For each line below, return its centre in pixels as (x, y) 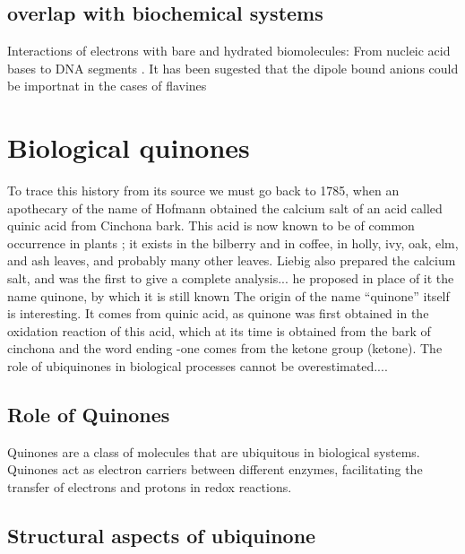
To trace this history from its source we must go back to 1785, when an (203, 190)
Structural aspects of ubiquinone (162, 536)
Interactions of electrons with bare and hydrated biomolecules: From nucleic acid (229, 51)
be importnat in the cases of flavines (107, 86)
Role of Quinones (89, 415)
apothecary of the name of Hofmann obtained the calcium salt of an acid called (225, 208)
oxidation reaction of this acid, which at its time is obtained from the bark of (219, 330)
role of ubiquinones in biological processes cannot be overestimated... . (198, 366)
